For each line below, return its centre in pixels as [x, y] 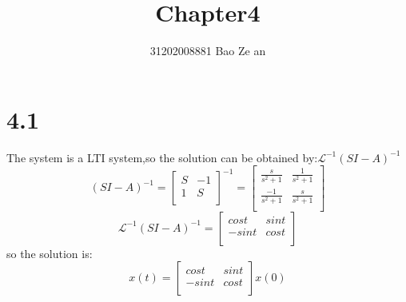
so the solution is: [50, 253]
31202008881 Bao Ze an [208, 51]
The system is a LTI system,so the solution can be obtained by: [162, 157]
